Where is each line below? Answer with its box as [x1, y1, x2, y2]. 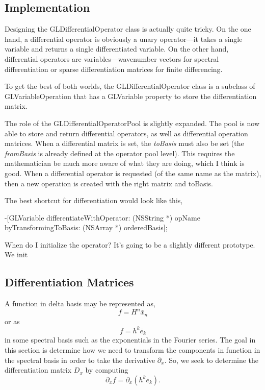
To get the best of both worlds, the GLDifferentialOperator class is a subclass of [5, 81, 255, 91]
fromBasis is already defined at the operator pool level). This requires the [5, 148, 235, 158]
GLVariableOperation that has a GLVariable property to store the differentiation [5, 90, 257, 101]
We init [5, 249, 28, 260]
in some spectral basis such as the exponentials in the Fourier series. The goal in [5, 334, 256, 345]
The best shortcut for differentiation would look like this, [5, 195, 183, 206]
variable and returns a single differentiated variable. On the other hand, [5, 43, 229, 54]
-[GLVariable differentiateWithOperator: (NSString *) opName [5, 212, 200, 223]
